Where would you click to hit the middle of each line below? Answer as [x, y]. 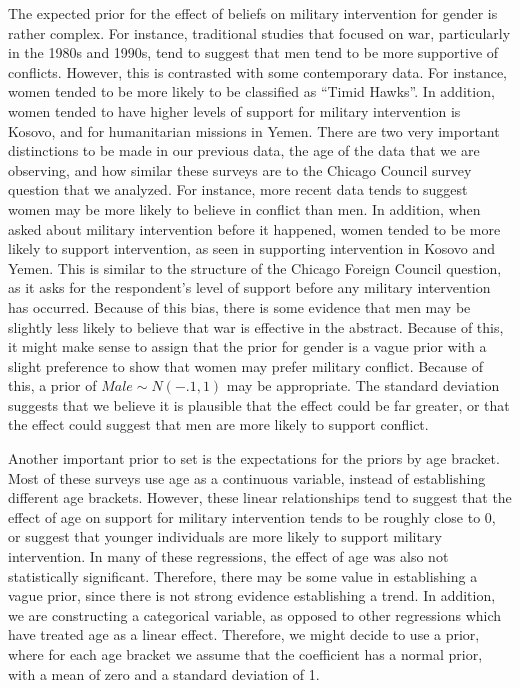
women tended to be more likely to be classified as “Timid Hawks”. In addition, [251, 91]
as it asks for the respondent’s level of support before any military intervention [249, 287]
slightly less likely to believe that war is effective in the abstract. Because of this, [256, 326]
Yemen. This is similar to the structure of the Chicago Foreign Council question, [255, 267]
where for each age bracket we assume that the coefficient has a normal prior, [245, 654]
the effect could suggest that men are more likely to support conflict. [218, 424]
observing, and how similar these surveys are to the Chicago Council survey [240, 169]
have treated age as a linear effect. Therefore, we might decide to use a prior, [244, 634]
